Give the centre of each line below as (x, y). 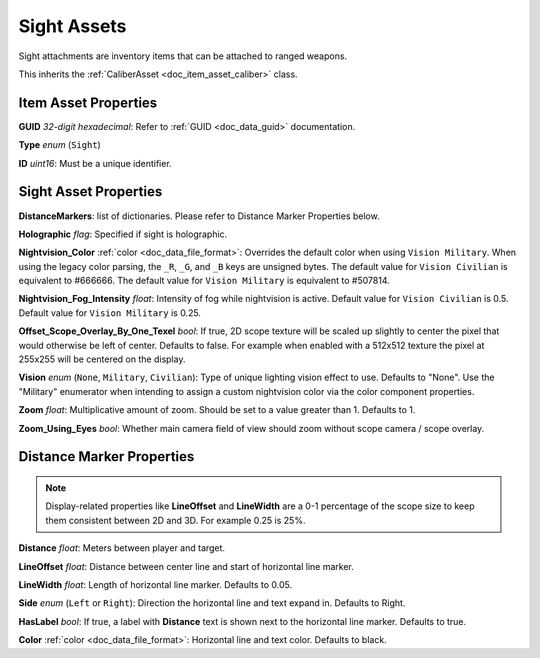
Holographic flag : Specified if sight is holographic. (123, 234)
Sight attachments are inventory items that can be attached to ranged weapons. (183, 56)
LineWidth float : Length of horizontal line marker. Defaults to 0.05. (155, 584)
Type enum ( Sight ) (60, 145)
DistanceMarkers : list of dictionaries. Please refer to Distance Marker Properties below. (199, 216)
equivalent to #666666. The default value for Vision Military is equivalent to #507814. (204, 281)
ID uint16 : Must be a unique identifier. (95, 163)
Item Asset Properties (88, 102)
